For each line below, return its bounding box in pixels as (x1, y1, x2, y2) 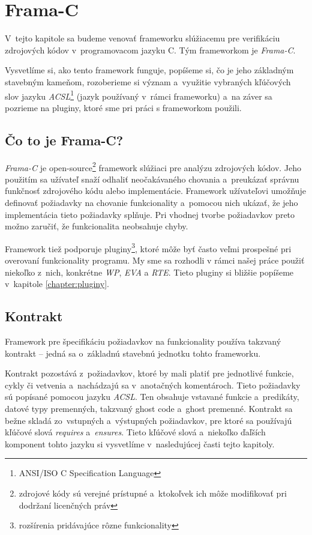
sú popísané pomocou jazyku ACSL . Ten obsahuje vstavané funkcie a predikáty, (5, 390, 299, 403)
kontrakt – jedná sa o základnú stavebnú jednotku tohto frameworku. (5, 346, 261, 359)
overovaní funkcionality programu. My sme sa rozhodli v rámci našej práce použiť (5, 254, 305, 267)
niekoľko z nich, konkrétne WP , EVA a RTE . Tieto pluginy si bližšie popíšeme (5, 265, 294, 278)
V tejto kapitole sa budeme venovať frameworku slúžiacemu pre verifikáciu (5, 32, 280, 44)
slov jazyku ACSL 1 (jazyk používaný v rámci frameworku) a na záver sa (5, 88, 272, 102)
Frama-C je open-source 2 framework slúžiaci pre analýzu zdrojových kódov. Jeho (5, 159, 302, 174)
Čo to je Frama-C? (5, 130, 124, 149)
